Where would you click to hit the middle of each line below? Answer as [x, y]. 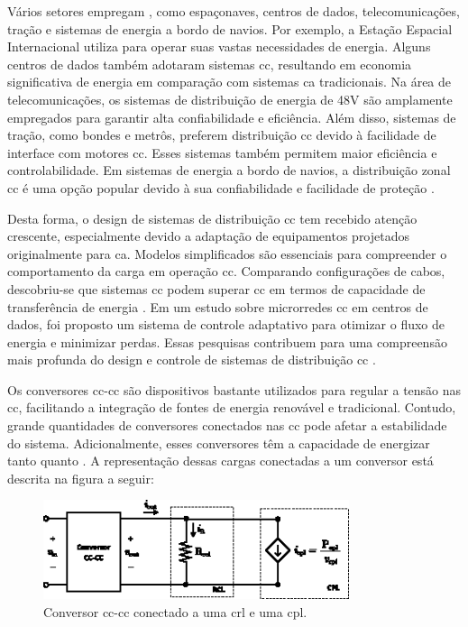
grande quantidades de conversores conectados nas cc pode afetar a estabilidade [227, 425]
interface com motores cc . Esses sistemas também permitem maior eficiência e [222, 152]
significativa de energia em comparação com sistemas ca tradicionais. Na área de [229, 82]
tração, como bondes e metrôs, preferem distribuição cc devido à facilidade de [222, 135]
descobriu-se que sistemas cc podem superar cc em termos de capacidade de [216, 288]
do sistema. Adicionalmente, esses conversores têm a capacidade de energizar [219, 443]
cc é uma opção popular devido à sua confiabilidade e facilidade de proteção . [221, 187]
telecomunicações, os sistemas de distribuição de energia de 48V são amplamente [230, 99]
